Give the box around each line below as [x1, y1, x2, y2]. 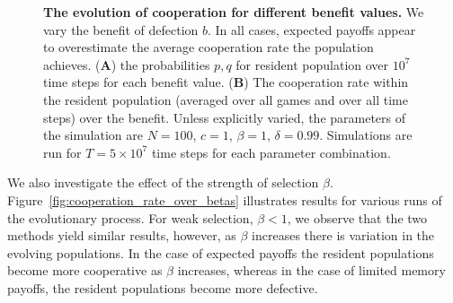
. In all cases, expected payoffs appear [208, 20, 416, 39]
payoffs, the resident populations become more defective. [7, 278, 318, 297]
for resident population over [235, 55, 389, 74]
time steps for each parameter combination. [151, 143, 391, 161]
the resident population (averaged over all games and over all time [43, 90, 408, 108]
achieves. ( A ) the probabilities [43, 55, 210, 74]
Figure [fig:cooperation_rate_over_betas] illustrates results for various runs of [7, 190, 442, 209]
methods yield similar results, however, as [7, 226, 236, 245]
